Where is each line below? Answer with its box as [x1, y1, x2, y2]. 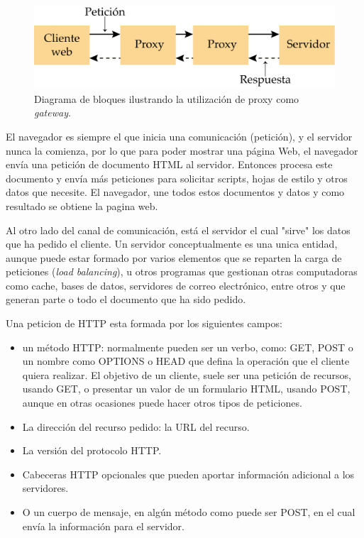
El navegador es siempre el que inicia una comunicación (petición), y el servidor [6, 128, 353, 143]
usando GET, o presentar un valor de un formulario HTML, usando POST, [22, 381, 351, 396]
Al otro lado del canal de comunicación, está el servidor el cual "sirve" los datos [6, 222, 351, 237]
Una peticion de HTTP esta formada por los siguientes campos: [6, 316, 282, 331]
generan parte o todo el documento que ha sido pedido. [6, 292, 246, 307]
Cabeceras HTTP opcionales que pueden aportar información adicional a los [22, 466, 355, 481]
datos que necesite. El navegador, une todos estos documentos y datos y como [6, 185, 345, 199]
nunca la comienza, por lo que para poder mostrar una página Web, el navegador [6, 143, 358, 158]
